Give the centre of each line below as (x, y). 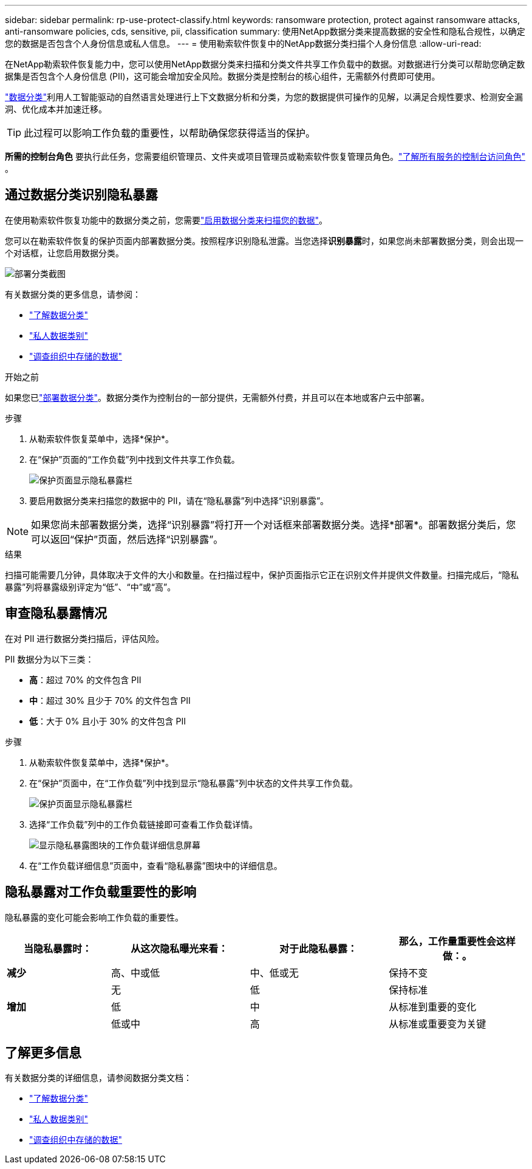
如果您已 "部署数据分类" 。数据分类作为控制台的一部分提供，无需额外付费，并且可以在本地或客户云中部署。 (217, 397)
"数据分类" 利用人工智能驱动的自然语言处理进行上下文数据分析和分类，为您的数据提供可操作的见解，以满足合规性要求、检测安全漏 (264, 97)
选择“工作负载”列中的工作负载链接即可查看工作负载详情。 (144, 824)
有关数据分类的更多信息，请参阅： (73, 294)
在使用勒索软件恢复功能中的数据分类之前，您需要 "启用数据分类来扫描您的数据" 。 (166, 220)
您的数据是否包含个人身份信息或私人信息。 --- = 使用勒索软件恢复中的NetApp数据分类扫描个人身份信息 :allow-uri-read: (243, 43)
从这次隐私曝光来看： (179, 948)
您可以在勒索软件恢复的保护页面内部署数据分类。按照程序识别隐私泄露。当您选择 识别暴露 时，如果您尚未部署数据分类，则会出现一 (264, 240)
